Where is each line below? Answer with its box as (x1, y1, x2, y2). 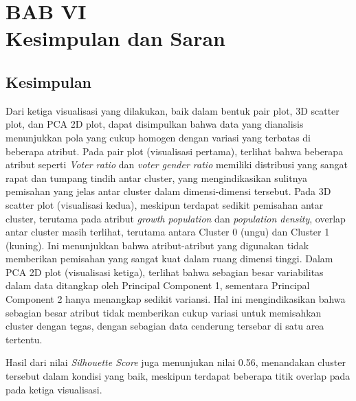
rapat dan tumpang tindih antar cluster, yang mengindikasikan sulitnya (5, 170, 308, 185)
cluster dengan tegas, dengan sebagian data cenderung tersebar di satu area (5, 319, 324, 333)
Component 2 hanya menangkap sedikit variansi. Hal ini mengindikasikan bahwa (5, 292, 346, 306)
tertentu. (5, 332, 43, 346)
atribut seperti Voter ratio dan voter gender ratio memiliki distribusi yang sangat (5, 157, 348, 172)
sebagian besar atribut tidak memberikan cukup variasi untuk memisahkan (5, 305, 322, 319)
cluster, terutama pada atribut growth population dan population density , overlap (5, 211, 346, 225)
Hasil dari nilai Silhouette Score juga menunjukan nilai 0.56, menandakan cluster (5, 355, 346, 369)
